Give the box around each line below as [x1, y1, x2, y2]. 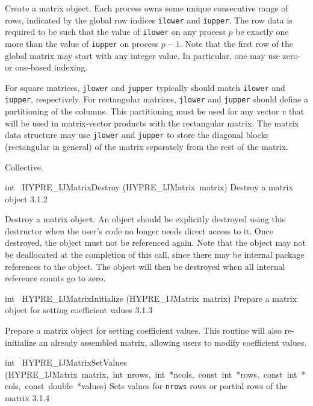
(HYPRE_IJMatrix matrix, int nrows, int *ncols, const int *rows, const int [5, 367, 297, 380]
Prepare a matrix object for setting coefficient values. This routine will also [5, 324, 282, 337]
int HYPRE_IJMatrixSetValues [5, 356, 127, 369]
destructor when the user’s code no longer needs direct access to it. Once [5, 224, 273, 237]
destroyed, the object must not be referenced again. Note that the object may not [5, 236, 306, 249]
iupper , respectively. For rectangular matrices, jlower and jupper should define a [5, 93, 309, 105]
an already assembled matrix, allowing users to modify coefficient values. [39, 336, 307, 348]
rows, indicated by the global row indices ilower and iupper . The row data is [5, 13, 293, 26]
